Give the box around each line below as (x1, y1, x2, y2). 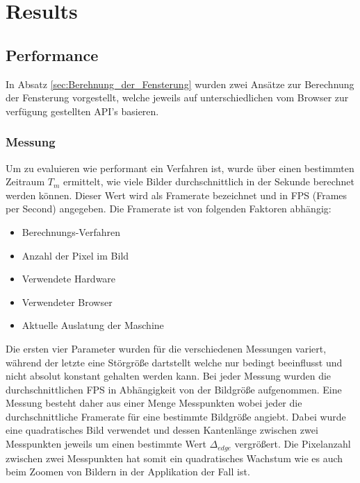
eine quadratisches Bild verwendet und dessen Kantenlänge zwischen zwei (6, 423, 318, 437)
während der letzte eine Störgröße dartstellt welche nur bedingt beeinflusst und (6, 355, 343, 369)
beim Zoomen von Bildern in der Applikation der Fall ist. (6, 464, 250, 479)
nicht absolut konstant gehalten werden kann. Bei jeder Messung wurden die (6, 368, 332, 383)
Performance (6, 44, 99, 65)
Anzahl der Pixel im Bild (22, 248, 129, 262)
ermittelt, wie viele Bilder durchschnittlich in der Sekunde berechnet (63, 174, 354, 189)
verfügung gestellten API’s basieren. (6, 103, 159, 118)
